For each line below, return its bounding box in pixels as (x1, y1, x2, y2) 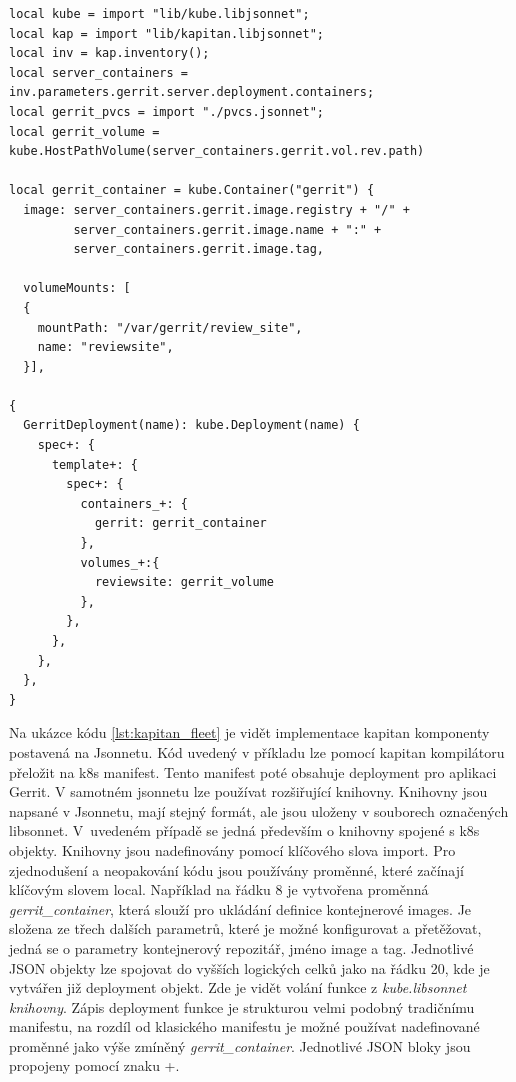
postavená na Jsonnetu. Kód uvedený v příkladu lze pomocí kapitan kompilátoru (9, 741, 505, 762)
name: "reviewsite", (37, 340, 174, 355)
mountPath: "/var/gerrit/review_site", (37, 320, 303, 335)
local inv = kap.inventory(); (9, 46, 210, 61)
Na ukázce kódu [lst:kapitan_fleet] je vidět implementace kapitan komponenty (9, 722, 490, 743)
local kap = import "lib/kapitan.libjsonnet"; (9, 26, 324, 41)
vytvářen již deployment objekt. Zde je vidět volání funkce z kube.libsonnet (9, 977, 467, 998)
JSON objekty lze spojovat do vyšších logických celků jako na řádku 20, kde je (9, 957, 490, 978)
